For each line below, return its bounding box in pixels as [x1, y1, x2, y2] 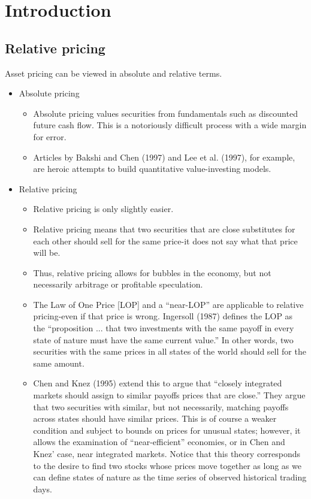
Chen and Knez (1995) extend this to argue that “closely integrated [33, 377, 282, 389]
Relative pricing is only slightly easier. [33, 202, 174, 215]
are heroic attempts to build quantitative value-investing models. [33, 162, 271, 175]
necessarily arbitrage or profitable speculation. [33, 278, 203, 291]
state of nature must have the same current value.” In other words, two [33, 333, 294, 346]
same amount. [33, 356, 84, 369]
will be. [33, 246, 61, 259]
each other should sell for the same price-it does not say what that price [33, 234, 298, 247]
